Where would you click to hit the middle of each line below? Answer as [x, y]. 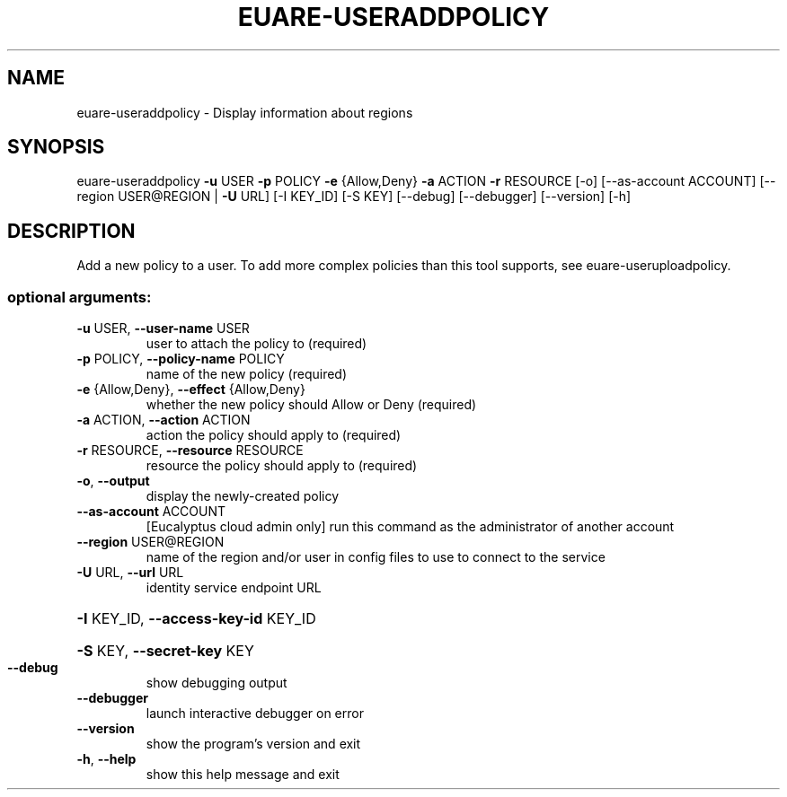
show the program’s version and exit [253, 744]
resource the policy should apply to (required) [282, 466]
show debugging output [217, 683]
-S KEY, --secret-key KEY [165, 651]
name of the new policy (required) [247, 374]
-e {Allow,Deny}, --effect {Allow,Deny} [191, 390]
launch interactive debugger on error [255, 714]
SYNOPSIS [56, 147]
